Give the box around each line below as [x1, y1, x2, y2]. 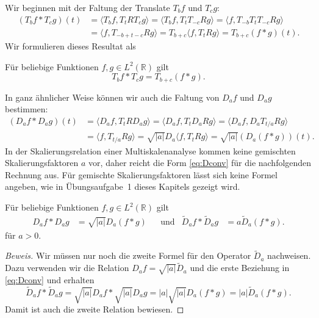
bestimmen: [5, 103, 48, 115]
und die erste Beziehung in [190, 261, 290, 274]
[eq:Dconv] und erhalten [5, 273, 95, 286]
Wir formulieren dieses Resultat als [5, 40, 136, 52]
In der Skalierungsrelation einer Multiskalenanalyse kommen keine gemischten [5, 144, 296, 157]
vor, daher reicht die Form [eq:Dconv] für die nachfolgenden [88, 156, 312, 169]
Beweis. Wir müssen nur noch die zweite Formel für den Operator [5, 249, 251, 262]
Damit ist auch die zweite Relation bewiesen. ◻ [5, 303, 184, 316]
